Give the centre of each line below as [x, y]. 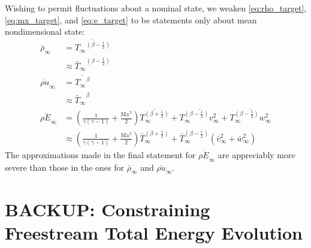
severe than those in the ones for [65, 167]
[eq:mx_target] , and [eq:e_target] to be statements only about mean [131, 19]
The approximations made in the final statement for [100, 154]
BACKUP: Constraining [108, 209]
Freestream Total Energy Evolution [154, 232]
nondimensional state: [45, 31]
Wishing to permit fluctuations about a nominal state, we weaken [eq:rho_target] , [156, 8]
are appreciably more [256, 154]
